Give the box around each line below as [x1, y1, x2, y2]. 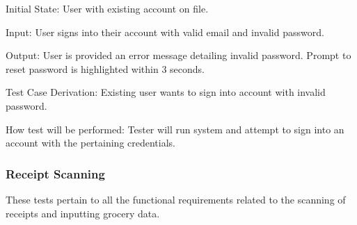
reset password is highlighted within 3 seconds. [6, 61, 205, 76]
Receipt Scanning [6, 165, 105, 182]
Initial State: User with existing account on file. [6, 1, 209, 15]
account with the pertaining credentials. [6, 135, 176, 150]
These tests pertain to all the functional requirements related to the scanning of [6, 192, 346, 206]
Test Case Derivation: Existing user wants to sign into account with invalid [6, 85, 326, 99]
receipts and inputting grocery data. [6, 206, 160, 220]
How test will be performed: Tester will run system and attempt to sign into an [6, 122, 344, 136]
